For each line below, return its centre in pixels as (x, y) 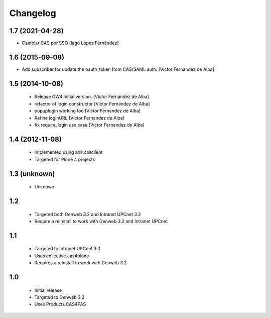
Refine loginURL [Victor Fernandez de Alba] (80, 118)
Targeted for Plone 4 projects (65, 159)
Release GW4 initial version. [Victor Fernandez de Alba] (92, 97)
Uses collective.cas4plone (62, 256)
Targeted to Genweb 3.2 (59, 297)
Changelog (33, 13)
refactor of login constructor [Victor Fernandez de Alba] (92, 103)
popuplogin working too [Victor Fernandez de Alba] (88, 111)
